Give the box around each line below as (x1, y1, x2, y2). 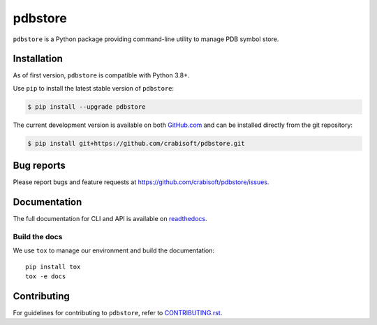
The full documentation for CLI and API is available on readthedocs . (13, 215, 207, 223)
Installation (13, 53, 63, 65)
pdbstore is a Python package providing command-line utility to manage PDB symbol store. (13, 35, 279, 43)
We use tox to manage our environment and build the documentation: (13, 246, 215, 255)
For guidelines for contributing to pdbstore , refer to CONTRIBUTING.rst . (13, 309, 223, 317)
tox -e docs (25, 273, 66, 280)
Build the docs (13, 232, 63, 241)
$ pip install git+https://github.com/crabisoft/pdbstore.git (27, 139, 245, 147)
